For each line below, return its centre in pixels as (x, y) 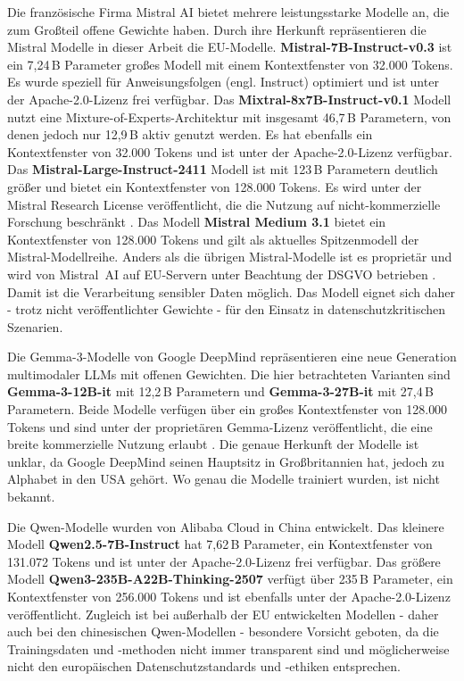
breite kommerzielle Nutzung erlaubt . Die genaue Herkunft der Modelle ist (213, 444)
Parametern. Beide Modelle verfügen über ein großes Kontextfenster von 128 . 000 (228, 409)
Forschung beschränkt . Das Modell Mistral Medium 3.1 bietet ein (197, 222)
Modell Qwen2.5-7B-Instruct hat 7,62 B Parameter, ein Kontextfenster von (220, 544)
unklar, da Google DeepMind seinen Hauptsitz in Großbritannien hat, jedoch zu (226, 461)
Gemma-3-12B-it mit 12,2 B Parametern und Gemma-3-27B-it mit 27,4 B (220, 391)
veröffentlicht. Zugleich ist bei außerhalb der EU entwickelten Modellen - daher (223, 614)
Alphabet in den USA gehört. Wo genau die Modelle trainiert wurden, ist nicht (224, 479)
